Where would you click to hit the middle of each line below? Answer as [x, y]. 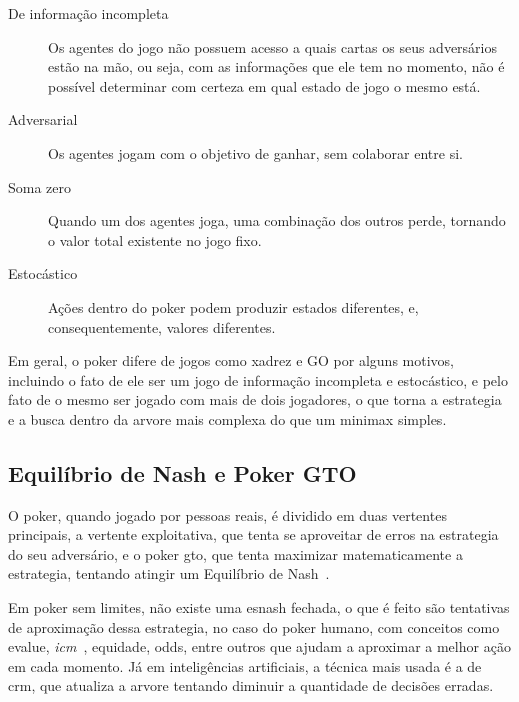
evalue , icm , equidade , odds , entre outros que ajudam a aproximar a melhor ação [259, 646]
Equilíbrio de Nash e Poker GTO [182, 472]
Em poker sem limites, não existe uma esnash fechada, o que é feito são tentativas [259, 607]
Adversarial [43, 119]
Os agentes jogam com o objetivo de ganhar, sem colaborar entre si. [255, 152]
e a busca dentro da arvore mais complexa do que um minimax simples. [227, 418]
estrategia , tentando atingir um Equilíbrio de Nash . [169, 573]
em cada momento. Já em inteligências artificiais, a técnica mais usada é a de [245, 665]
